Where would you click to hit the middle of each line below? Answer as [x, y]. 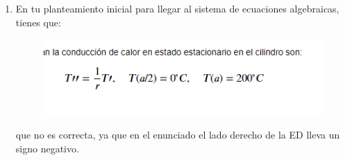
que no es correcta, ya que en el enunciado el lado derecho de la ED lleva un [178, 135]
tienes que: [38, 22]
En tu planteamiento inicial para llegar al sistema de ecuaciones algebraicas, [177, 8]
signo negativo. [47, 149]
